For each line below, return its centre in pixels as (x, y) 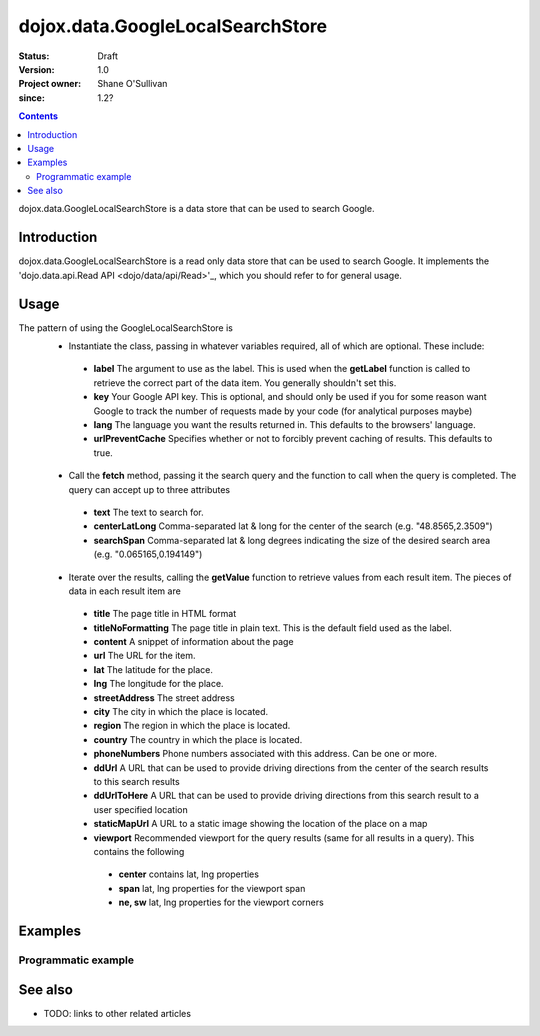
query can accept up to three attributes (149, 489)
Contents (38, 116)
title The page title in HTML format (165, 614)
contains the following (139, 851)
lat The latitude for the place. (153, 669)
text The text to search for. (148, 512)
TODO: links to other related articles (117, 1013)
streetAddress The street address (164, 697)
